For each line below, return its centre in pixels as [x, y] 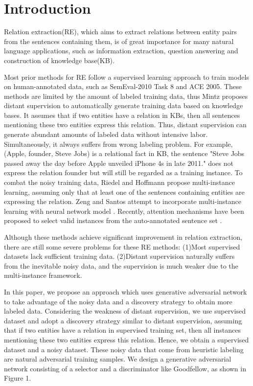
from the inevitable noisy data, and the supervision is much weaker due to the [121, 265]
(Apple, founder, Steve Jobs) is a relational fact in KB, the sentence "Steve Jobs [124, 153]
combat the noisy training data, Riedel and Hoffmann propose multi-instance [119, 182]
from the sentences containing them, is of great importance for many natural [119, 41]
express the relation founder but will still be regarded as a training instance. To [123, 172]
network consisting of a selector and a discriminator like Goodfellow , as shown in [125, 368]
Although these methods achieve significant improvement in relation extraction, [123, 237]
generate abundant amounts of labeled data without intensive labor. [106, 134]
